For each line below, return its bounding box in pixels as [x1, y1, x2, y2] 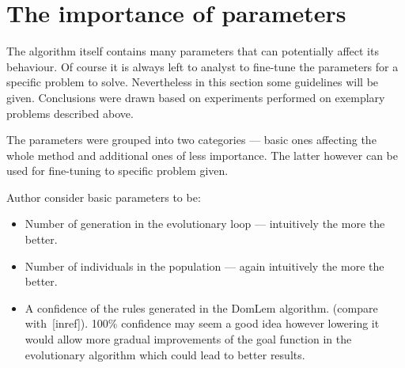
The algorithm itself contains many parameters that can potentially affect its [6, 43, 379, 59]
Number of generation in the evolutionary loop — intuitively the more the [25, 215, 385, 232]
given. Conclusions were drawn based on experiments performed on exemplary [6, 89, 385, 105]
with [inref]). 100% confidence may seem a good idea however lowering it [25, 315, 380, 332]
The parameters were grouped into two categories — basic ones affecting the [6, 131, 377, 148]
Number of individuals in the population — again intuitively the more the [25, 257, 384, 274]
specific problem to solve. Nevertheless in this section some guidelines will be [6, 74, 379, 90]
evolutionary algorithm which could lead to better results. [25, 346, 305, 362]
